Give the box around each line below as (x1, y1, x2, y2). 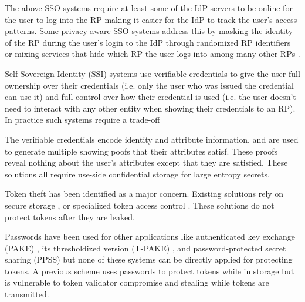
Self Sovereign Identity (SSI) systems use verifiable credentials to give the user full (5, 67, 300, 79)
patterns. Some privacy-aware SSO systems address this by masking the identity (5, 25, 293, 37)
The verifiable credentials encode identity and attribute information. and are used (5, 133, 299, 145)
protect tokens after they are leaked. (5, 210, 135, 223)
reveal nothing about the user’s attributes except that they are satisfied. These (5, 156, 288, 169)
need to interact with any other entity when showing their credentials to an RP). (5, 102, 296, 114)
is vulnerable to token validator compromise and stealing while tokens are (5, 276, 269, 288)
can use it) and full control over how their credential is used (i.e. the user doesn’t (5, 90, 296, 103)
